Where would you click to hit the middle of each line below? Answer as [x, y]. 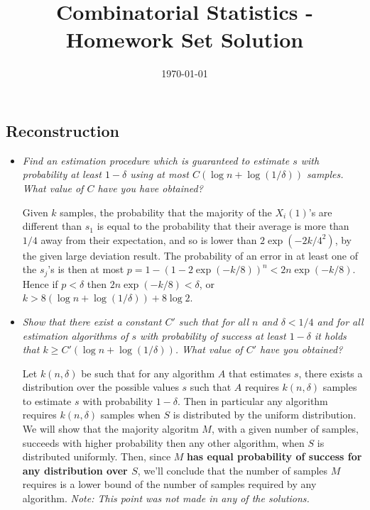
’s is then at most [86, 269]
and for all [340, 321]
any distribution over [75, 470]
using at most [159, 174]
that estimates [260, 373]
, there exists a [331, 373]
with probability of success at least [213, 335]
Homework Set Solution [185, 39]
